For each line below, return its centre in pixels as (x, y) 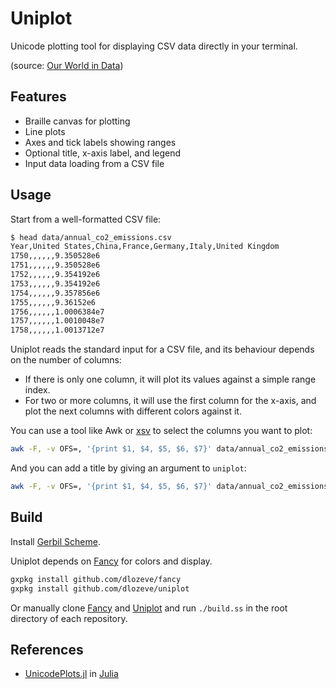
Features (38, 97)
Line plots (45, 131)
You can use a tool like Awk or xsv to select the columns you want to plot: (161, 431)
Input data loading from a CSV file (94, 163)
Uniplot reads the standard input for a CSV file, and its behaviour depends (162, 349)
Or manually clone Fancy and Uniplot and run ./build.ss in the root (149, 608)
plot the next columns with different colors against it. (133, 411)
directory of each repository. (69, 618)
